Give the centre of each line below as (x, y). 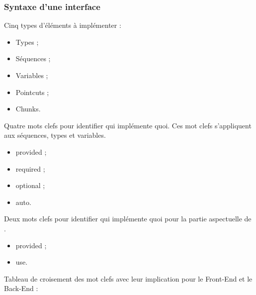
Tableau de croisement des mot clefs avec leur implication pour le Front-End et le (128, 278)
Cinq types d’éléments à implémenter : (63, 25)
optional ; (30, 185)
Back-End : (21, 288)
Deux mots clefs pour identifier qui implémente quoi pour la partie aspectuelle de (128, 219)
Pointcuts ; (32, 92)
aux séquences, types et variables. (55, 135)
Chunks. (28, 109)
